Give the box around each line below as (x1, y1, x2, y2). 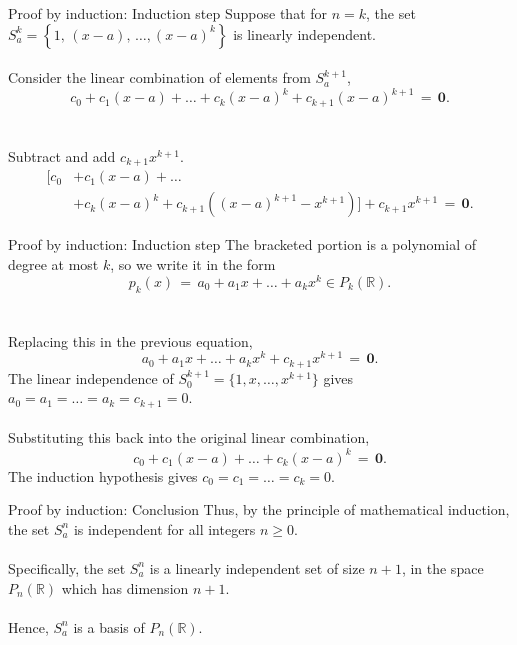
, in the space (401, 557, 484, 578)
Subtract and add (8, 145, 116, 166)
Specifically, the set (8, 557, 126, 578)
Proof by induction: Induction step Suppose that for (8, 3, 328, 23)
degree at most (8, 254, 99, 275)
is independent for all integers (73, 518, 256, 539)
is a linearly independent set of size (149, 557, 365, 578)
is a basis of (73, 616, 145, 637)
